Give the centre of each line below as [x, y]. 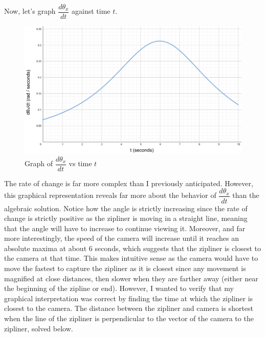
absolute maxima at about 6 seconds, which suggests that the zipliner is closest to [132, 248]
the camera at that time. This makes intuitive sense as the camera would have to [131, 258]
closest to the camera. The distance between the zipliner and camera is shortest [129, 308]
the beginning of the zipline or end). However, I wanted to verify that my [119, 288]
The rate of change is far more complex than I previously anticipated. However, [129, 183]
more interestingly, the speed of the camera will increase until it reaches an [122, 238]
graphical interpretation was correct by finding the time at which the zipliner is [129, 298]
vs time [80, 163]
